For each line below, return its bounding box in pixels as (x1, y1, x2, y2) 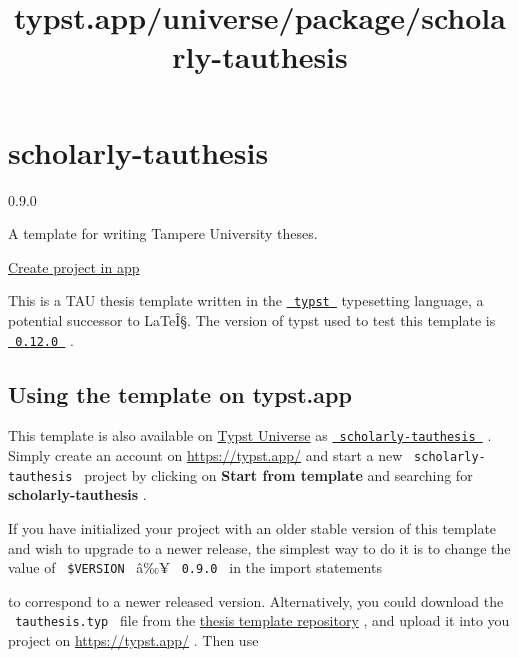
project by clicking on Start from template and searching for (84, 464, 473, 485)
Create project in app (8, 256, 140, 277)
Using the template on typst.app (8, 378, 352, 409)
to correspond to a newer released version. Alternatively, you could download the (8, 590, 504, 611)
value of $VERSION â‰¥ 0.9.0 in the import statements (8, 557, 382, 578)
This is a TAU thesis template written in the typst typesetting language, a (8, 290, 484, 311)
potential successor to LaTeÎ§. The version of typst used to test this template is (8, 309, 496, 330)
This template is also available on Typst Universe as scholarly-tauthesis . (8, 425, 492, 446)
